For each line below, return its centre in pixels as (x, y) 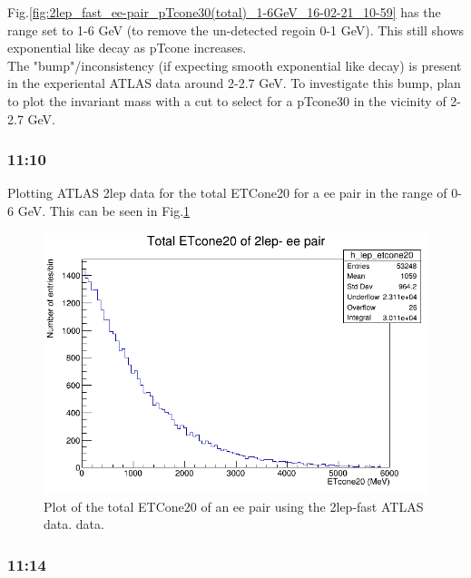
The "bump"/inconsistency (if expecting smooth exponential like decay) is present (235, 65)
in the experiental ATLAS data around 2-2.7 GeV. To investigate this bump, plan (234, 83)
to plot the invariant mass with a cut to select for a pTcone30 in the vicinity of (227, 100)
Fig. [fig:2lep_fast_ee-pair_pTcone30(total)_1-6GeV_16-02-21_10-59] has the (224, 12)
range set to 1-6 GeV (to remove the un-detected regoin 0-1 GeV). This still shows (236, 29)
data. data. (74, 524)
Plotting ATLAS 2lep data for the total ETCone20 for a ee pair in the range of (227, 193)
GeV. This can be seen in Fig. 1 (104, 210)
